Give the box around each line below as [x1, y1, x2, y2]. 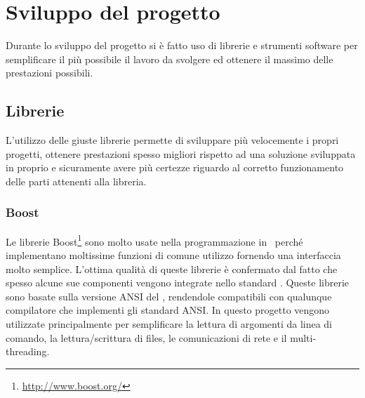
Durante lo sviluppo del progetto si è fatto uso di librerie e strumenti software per [6, 38, 358, 53]
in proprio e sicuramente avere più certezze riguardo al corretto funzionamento [6, 160, 344, 175]
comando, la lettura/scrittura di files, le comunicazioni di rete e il [6, 330, 287, 345]
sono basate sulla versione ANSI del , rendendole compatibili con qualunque [6, 288, 332, 303]
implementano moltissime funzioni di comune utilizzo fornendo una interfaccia [6, 247, 341, 262]
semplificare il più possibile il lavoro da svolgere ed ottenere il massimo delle [6, 51, 333, 66]
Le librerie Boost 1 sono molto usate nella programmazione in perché [6, 232, 303, 248]
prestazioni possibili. [6, 65, 93, 80]
